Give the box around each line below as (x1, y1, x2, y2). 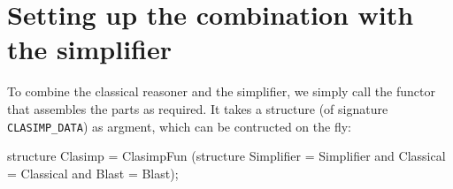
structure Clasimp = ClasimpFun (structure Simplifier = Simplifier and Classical (7, 147, 446, 165)
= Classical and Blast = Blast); (7, 163, 179, 182)
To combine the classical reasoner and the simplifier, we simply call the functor (7, 82, 435, 101)
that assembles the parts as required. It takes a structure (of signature (7, 99, 388, 117)
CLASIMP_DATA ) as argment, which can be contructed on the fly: (7, 117, 351, 135)
